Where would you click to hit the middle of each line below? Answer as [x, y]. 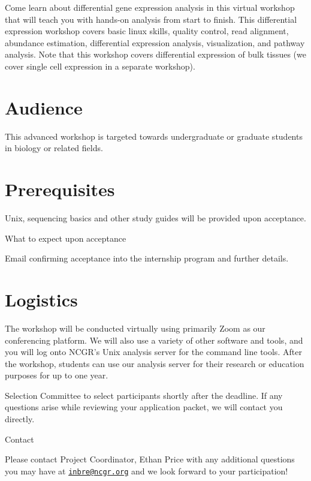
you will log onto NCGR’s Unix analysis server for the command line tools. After [153, 352]
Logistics [41, 299]
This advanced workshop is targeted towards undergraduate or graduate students [154, 136]
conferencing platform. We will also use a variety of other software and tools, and [154, 340]
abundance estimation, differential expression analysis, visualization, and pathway [155, 42]
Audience [44, 107]
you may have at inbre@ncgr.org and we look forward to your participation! [147, 471]
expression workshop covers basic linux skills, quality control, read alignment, [147, 31]
